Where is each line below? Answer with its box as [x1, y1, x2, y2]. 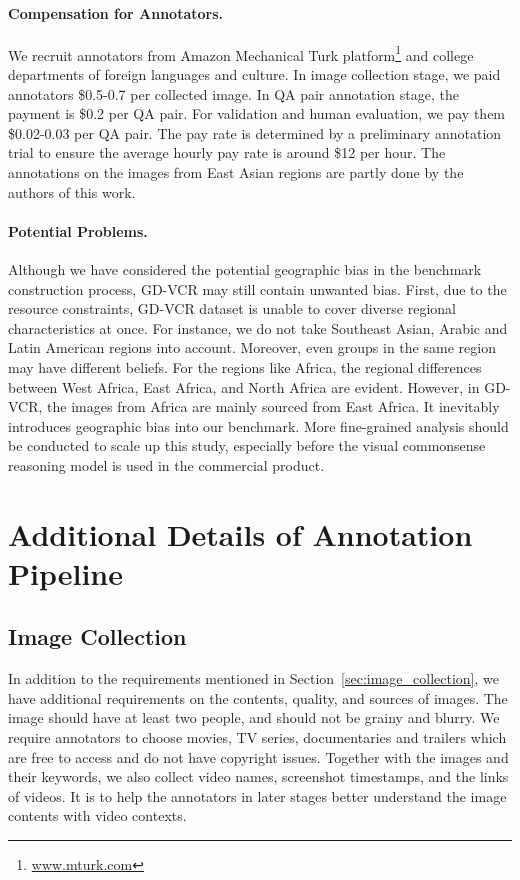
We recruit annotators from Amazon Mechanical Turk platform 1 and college [8, 41, 474, 65]
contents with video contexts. [8, 805, 187, 826]
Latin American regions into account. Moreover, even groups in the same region [8, 337, 496, 358]
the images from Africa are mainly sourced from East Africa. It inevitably [47, 396, 500, 417]
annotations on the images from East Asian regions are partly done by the [8, 162, 464, 183]
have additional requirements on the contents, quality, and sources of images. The [8, 687, 508, 708]
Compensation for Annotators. [8, 2, 223, 23]
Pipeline [8, 552, 123, 593]
